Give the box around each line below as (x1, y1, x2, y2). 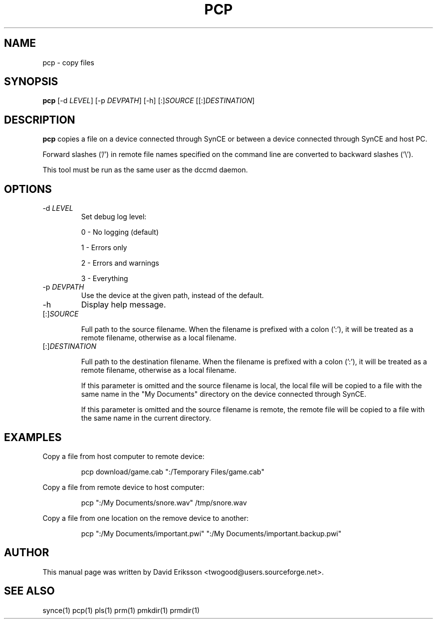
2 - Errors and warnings (81, 259, 159, 268)
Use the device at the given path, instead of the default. (81, 291, 264, 300)
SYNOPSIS (4, 75, 58, 88)
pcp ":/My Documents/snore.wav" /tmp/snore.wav (81, 498, 247, 507)
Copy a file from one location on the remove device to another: (42, 513, 249, 522)
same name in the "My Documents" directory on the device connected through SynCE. (81, 390, 367, 399)
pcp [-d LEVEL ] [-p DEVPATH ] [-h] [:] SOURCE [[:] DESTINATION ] (42, 96, 255, 105)
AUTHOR (4, 546, 49, 559)
